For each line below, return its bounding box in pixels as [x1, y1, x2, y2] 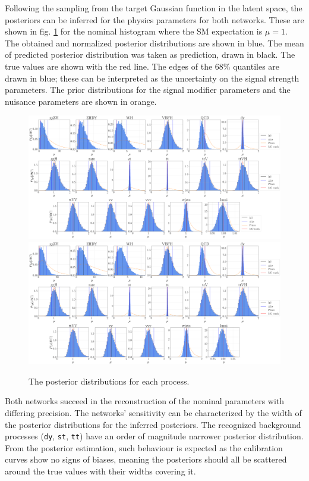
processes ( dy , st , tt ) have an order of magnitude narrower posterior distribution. [5, 430, 304, 442]
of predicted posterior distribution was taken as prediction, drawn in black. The [5, 48, 295, 61]
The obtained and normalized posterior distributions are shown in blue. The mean [5, 36, 304, 49]
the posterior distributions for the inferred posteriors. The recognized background [5, 418, 301, 430]
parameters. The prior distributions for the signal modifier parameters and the [5, 83, 291, 96]
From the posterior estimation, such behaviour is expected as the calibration [5, 441, 283, 454]
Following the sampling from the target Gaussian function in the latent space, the [5, 2, 302, 14]
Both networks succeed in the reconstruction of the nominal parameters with [5, 395, 285, 407]
